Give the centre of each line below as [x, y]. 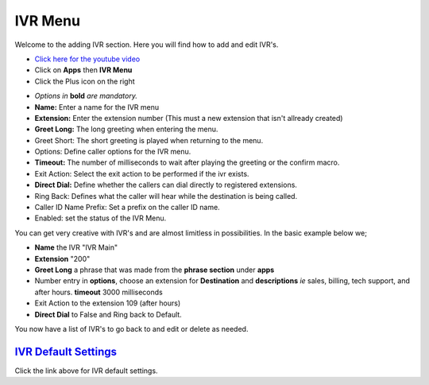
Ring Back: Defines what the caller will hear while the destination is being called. [166, 196]
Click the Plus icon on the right [85, 81]
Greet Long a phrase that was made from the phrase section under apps [155, 270]
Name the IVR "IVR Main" [76, 247]
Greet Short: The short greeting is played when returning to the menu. [149, 140]
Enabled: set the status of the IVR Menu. [100, 218]
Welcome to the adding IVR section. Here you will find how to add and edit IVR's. [147, 45]
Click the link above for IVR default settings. [86, 371]
